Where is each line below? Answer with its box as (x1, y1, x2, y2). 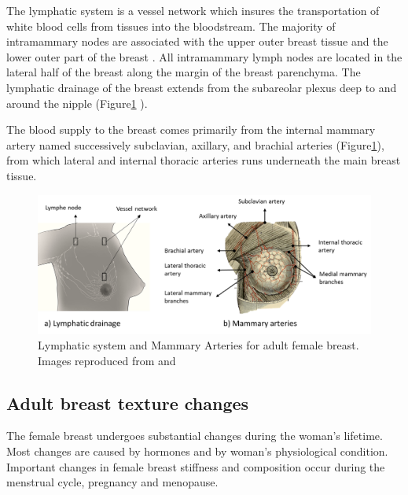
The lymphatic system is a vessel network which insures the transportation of (6, 2, 380, 18)
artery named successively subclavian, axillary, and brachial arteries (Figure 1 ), (6, 136, 384, 153)
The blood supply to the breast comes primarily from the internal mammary (6, 121, 376, 138)
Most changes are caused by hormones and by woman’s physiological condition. (6, 442, 388, 459)
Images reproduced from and (38, 352, 176, 368)
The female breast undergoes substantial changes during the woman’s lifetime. (6, 427, 383, 444)
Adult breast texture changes (6, 390, 249, 415)
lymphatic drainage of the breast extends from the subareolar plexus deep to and (6, 79, 397, 95)
